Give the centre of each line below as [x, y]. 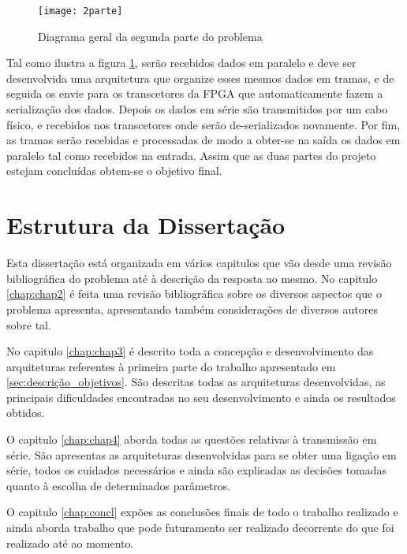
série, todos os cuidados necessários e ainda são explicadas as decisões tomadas [197, 470]
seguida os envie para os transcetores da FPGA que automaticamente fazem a [195, 93]
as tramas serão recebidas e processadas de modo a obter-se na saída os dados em [203, 140]
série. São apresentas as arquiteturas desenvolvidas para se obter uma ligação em [202, 454]
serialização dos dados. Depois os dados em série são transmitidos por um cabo [197, 109]
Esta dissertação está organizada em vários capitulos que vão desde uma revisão [199, 263]
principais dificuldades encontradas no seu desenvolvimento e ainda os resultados [201, 397]
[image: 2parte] [80, 11]
